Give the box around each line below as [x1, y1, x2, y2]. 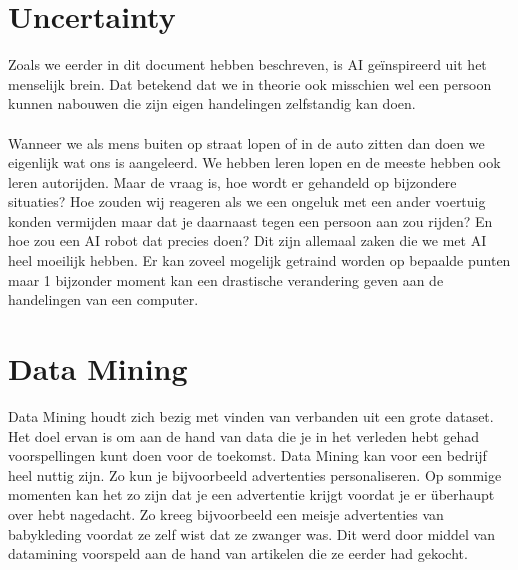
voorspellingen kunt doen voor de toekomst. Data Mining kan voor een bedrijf [8, 445, 487, 466]
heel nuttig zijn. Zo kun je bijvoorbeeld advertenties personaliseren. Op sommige [8, 464, 502, 485]
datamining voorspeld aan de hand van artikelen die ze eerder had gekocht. [8, 543, 468, 564]
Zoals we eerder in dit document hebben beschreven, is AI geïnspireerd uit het [8, 54, 487, 75]
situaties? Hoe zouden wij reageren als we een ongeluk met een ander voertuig [8, 191, 486, 212]
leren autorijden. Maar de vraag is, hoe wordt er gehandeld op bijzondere [8, 171, 457, 192]
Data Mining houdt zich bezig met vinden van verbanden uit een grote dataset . [8, 405, 494, 426]
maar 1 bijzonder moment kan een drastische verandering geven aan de [8, 269, 444, 290]
